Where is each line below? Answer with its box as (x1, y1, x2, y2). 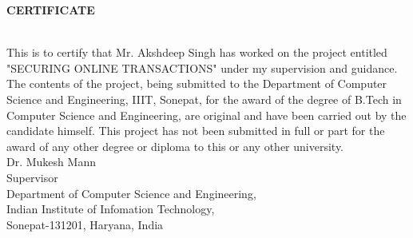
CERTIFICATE (6, 2, 95, 18)
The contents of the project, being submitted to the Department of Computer (6, 75, 387, 92)
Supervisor (6, 169, 58, 185)
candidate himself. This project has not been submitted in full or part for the (6, 122, 385, 139)
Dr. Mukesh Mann (6, 153, 96, 170)
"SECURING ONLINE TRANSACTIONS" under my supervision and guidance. (6, 59, 398, 76)
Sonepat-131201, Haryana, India (6, 216, 164, 232)
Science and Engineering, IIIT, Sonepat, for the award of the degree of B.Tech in (6, 90, 402, 107)
